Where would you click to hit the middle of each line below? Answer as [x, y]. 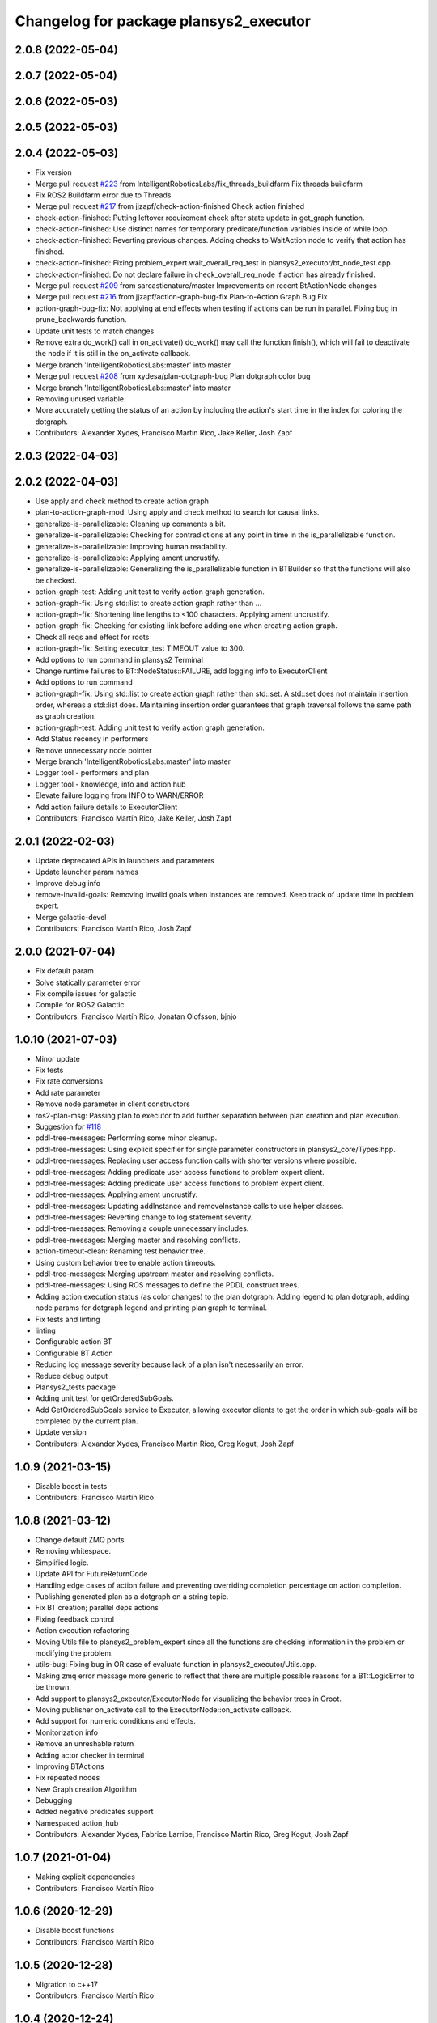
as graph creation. [66, 716]
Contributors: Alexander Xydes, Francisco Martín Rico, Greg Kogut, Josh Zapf [165, 1444]
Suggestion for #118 [68, 1126]
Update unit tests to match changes [95, 331]
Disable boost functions [75, 1931]
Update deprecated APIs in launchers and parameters [125, 860]
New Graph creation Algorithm [86, 1789]
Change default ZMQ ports [80, 1540]
